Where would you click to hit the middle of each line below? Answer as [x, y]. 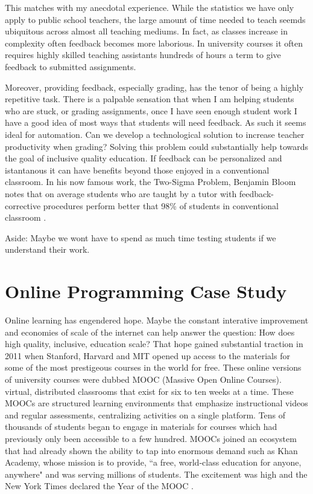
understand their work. [47, 249]
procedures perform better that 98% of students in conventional [161, 205]
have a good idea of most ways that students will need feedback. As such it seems [156, 122]
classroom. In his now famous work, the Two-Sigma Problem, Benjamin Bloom [150, 182]
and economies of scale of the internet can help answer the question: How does [150, 332]
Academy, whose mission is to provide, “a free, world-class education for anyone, [153, 462]
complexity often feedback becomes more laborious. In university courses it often [154, 43]
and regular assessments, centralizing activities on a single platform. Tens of [145, 414]
